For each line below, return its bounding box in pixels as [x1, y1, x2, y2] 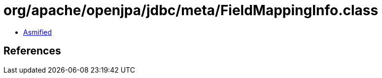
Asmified [23, 27, 52, 36]
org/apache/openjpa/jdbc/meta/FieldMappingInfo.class [3, 2, 379, 19]
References [3, 45, 61, 57]
